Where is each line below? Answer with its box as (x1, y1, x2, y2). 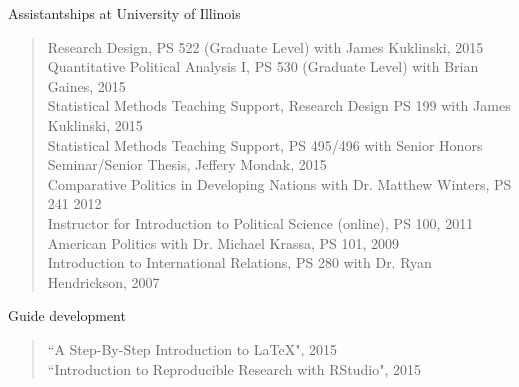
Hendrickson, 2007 (47, 271, 160, 292)
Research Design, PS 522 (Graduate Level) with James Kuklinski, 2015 (47, 36, 484, 57)
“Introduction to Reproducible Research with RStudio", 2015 (47, 358, 421, 379)
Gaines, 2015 (47, 75, 126, 96)
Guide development (8, 305, 126, 326)
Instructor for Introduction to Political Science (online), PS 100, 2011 (47, 212, 474, 233)
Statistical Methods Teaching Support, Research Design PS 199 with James (47, 95, 511, 116)
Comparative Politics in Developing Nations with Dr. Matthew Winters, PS (47, 173, 512, 194)
